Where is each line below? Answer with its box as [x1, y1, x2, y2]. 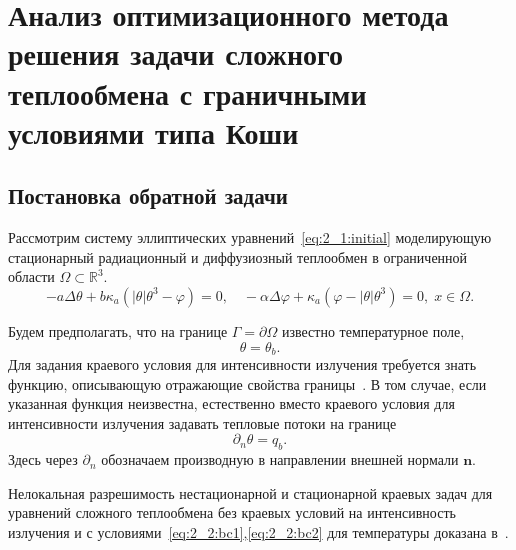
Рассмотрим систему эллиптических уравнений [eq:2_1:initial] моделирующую [8, 227, 492, 248]
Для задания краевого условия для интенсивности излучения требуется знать [8, 353, 477, 374]
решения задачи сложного [8, 33, 344, 74]
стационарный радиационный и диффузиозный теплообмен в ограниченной [8, 246, 468, 267]
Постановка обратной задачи [8, 180, 288, 211]
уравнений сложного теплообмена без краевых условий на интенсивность [8, 502, 456, 523]
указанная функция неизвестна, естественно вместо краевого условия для [8, 393, 455, 414]
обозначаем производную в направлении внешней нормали [101, 449, 459, 470]
